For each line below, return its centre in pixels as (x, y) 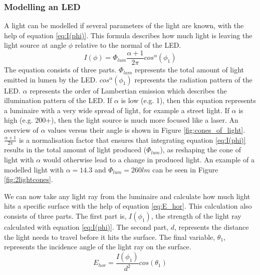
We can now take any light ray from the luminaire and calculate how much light (127, 196)
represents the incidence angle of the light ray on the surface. (98, 247)
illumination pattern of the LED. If (58, 100)
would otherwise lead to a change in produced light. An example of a (149, 160)
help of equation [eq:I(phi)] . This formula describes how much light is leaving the (128, 35)
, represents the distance (211, 227)
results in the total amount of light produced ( (75, 150)
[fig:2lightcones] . (29, 179)
